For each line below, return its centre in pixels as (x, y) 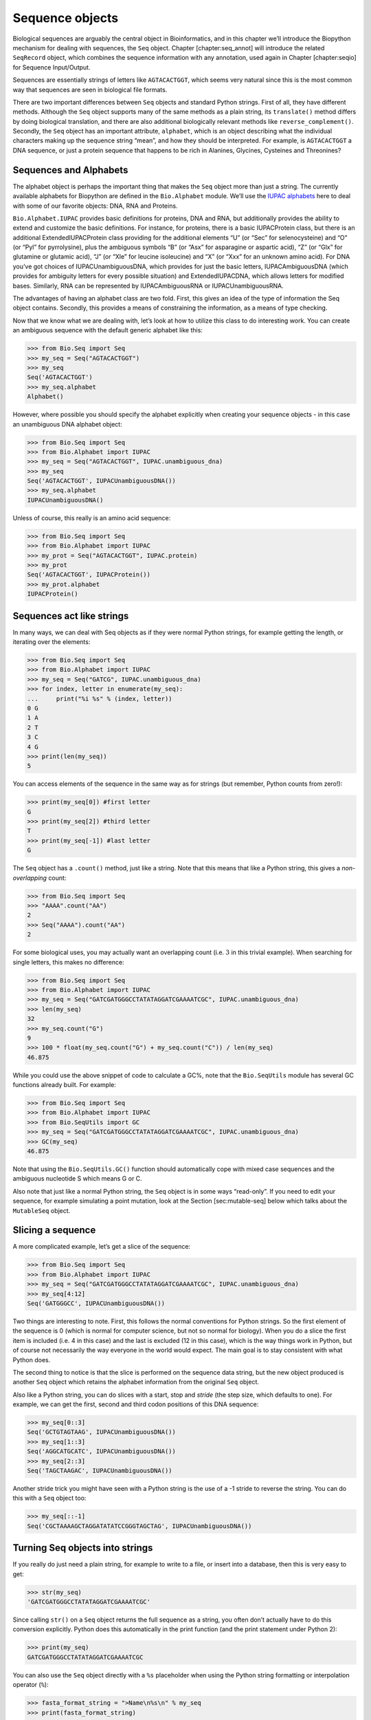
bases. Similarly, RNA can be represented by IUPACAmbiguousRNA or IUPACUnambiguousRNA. (148, 286)
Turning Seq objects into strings (83, 1548)
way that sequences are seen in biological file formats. (90, 89)
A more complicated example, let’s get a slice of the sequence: (102, 1247)
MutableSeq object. (42, 1210)
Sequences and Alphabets (70, 170)
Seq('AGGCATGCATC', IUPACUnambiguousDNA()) (102, 1451)
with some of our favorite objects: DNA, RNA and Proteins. (95, 206)
